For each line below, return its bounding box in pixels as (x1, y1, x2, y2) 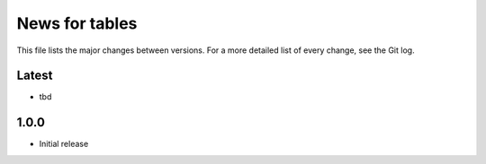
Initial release (39, 139, 89, 150)
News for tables (16, 13, 138, 33)
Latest (16, 68, 53, 83)
